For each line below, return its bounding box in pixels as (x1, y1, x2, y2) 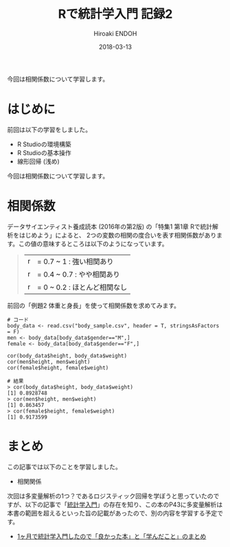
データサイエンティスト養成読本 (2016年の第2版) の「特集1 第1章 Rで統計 (7, 222, 213, 231)
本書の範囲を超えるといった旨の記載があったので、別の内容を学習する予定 (7, 509, 218, 517)
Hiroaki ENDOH (93, 29, 137, 38)
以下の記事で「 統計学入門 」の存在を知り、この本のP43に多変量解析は (25, 500, 223, 509)
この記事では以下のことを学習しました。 (7, 463, 122, 471)
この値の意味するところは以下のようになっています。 (18, 240, 168, 248)
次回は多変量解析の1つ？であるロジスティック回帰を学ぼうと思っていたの (7, 491, 214, 500)
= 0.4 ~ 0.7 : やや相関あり (36, 269, 120, 279)
